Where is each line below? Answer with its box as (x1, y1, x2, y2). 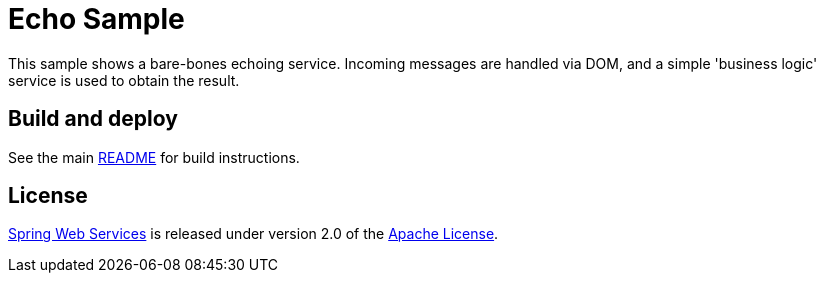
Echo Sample (8, 2, 185, 36)
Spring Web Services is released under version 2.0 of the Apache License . (8, 225, 499, 243)
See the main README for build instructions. (8, 148, 300, 166)
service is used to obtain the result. (8, 71, 240, 89)
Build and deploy (8, 106, 178, 132)
